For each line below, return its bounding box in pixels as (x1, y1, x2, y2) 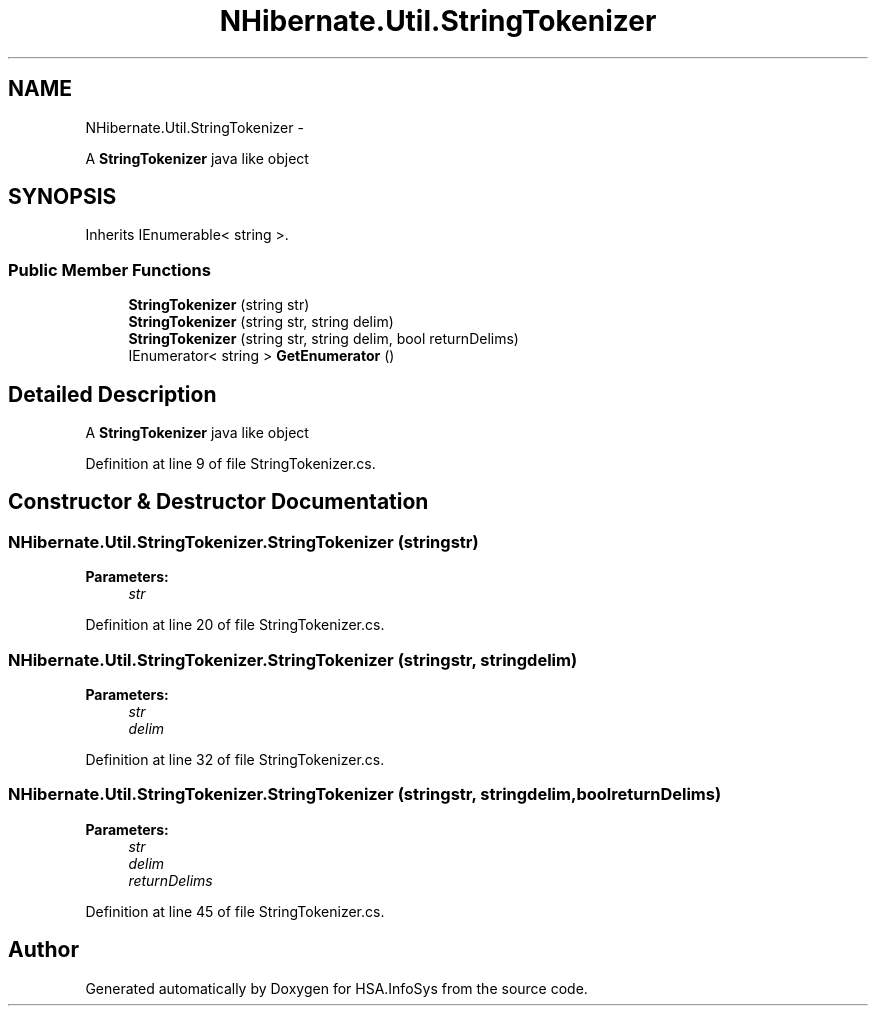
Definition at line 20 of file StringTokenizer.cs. (85, 616, 385, 634)
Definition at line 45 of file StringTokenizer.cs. (85, 902, 385, 920)
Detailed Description (8, 381, 217, 407)
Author (8, 937, 79, 963)
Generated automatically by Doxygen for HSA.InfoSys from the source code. (85, 979, 588, 997)
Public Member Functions (8, 259, 211, 280)
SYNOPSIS (8, 184, 117, 210)
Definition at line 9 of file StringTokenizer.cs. (85, 455, 376, 473)
